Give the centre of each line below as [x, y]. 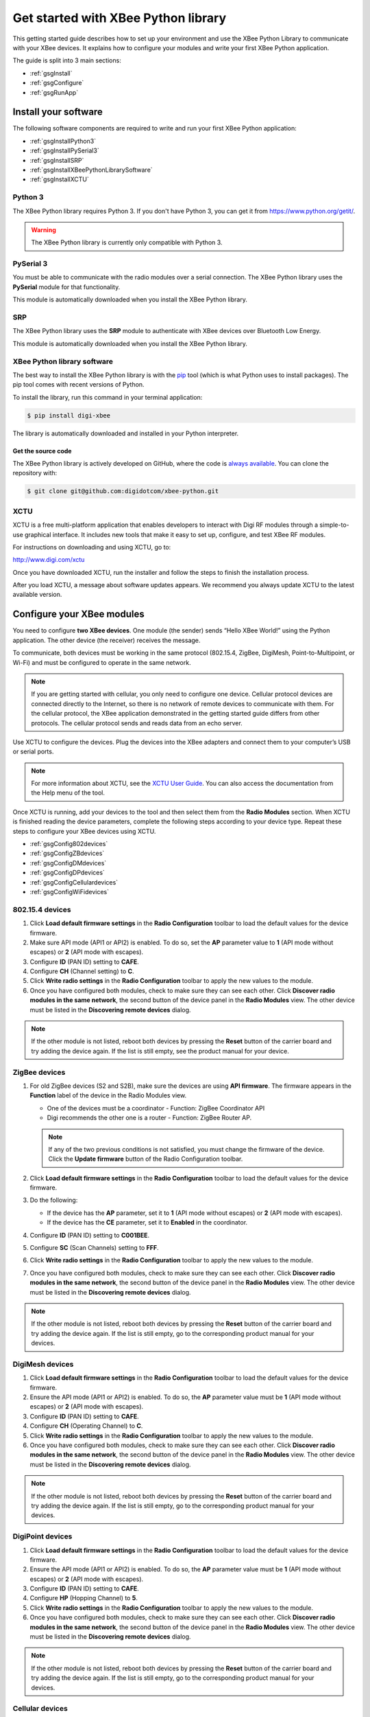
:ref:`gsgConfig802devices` [69, 844]
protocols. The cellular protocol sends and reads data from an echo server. [137, 723]
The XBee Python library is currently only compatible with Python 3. [127, 242]
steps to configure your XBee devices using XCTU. [84, 831]
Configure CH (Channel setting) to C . [82, 971]
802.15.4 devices [42, 909]
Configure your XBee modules [79, 614]
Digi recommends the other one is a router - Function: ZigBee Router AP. [149, 1118]
